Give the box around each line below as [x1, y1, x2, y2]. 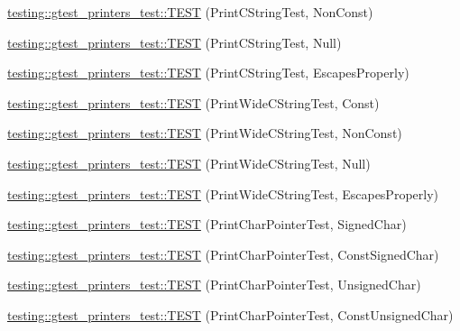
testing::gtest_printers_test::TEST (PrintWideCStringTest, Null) [7, 153, 371, 172]
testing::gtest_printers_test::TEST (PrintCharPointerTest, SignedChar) [7, 215, 407, 234]
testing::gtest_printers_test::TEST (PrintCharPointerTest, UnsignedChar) [7, 275, 421, 294]
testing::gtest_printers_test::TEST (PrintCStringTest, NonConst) [7, 3, 373, 21]
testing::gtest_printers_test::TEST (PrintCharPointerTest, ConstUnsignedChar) [7, 305, 454, 324]
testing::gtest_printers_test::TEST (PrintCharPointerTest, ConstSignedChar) [7, 244, 439, 263]
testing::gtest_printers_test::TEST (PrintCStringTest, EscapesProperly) [7, 63, 409, 82]
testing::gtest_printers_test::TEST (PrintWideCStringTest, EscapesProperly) [7, 184, 439, 203]
